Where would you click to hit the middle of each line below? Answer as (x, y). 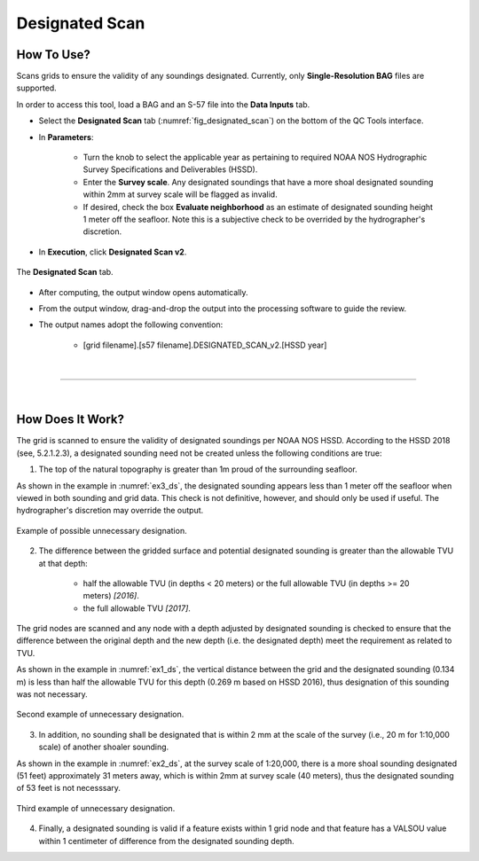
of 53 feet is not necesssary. (69, 788)
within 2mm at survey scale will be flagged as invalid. (181, 194)
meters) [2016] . (111, 596)
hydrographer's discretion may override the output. (110, 511)
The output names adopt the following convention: (131, 325)
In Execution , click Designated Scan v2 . (113, 252)
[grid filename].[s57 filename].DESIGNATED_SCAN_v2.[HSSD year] (205, 345)
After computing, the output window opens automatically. (143, 292)
